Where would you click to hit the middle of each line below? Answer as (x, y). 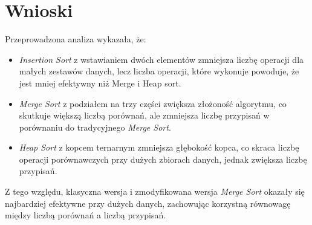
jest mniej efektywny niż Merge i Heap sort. (100, 83)
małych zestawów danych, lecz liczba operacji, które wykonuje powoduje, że (159, 71)
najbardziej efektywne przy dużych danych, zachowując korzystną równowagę (148, 203)
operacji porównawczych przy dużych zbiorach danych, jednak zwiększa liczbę (163, 159)
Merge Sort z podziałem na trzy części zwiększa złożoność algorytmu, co (153, 103)
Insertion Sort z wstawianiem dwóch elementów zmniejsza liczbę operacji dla (161, 59)
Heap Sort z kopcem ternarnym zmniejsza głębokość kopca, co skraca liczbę (159, 147)
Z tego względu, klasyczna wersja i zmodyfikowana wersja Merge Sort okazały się (155, 191)
